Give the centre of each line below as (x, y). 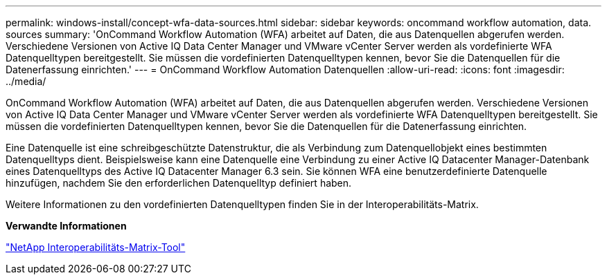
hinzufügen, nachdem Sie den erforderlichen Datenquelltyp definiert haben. (179, 183)
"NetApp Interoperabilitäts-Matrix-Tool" (96, 247)
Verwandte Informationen (66, 226)
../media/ (26, 81)
